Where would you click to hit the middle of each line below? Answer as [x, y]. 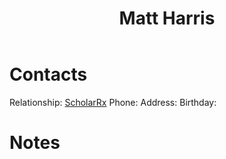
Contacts [48, 74]
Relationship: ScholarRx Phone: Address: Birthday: [113, 102]
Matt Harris [167, 18]
